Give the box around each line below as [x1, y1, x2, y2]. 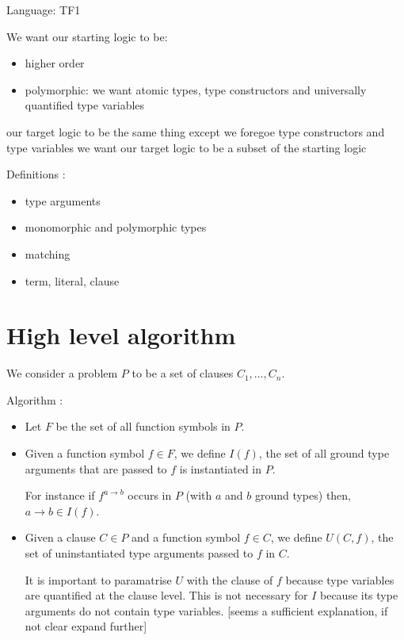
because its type [319, 587, 398, 604]
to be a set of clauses [131, 365, 234, 381]
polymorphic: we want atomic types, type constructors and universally [25, 81, 367, 98]
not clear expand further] [25, 618, 147, 634]
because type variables [285, 571, 394, 588]
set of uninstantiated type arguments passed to [25, 545, 253, 561]
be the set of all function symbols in [55, 418, 231, 435]
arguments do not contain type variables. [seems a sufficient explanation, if [25, 602, 388, 619]
